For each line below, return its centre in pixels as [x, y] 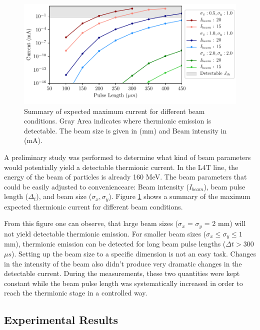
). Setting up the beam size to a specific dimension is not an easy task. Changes [134, 253]
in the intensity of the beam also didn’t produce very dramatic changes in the [123, 263]
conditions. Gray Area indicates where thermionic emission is [118, 121]
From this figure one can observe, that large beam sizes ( [91, 223]
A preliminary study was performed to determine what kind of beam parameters [127, 157]
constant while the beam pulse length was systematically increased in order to [123, 283]
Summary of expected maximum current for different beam [114, 111]
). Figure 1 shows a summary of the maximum [179, 196]
